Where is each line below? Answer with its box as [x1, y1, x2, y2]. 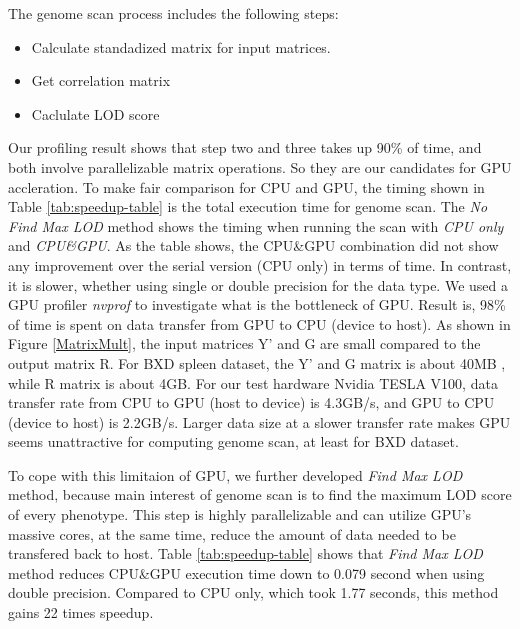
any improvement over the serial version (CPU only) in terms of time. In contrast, [8, 254, 512, 275]
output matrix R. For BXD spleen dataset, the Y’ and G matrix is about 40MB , [8, 352, 506, 373]
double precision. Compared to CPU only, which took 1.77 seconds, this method [8, 582, 499, 603]
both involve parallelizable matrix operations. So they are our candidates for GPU [8, 156, 512, 177]
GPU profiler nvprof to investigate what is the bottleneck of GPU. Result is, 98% [8, 294, 506, 315]
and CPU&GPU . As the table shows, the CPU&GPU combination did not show [8, 235, 499, 256]
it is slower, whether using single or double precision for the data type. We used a [8, 274, 508, 295]
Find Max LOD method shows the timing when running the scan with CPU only [8, 215, 504, 236]
